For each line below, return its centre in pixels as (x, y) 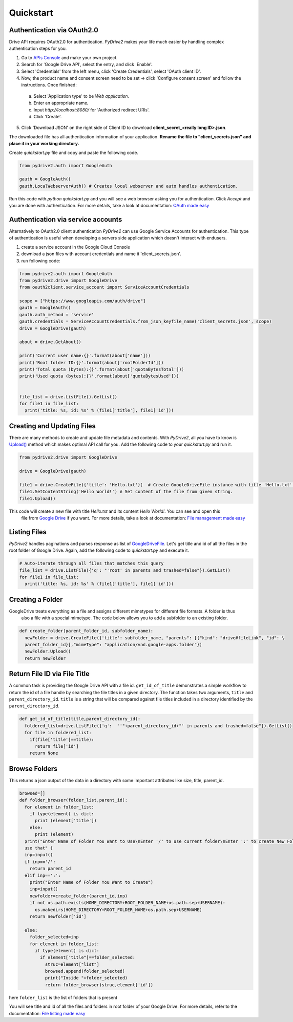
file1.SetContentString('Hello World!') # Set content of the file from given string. (126, 492)
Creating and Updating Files (52, 426)
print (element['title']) (66, 821)
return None (44, 753)
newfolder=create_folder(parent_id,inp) (79, 896)
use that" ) (39, 848)
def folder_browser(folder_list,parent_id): (73, 800)
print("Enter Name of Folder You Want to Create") (91, 882)
